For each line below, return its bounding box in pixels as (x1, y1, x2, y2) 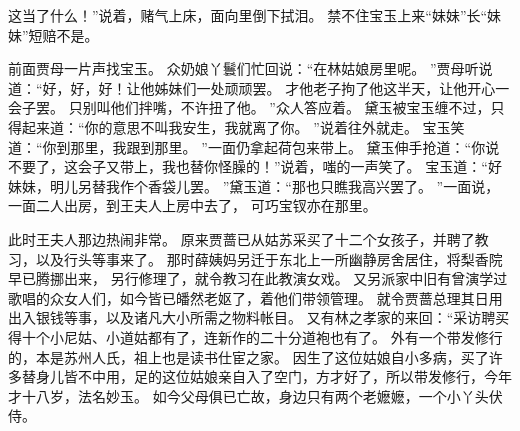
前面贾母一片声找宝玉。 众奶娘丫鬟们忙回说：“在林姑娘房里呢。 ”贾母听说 (8, 58, 493, 79)
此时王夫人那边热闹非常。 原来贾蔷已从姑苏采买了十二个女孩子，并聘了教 (8, 228, 489, 249)
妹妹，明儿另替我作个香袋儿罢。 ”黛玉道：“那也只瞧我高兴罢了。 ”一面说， (8, 175, 500, 196)
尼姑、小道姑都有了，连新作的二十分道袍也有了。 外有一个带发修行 (63, 326, 503, 347)
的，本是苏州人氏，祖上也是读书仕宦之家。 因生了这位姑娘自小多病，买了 (8, 346, 489, 367)
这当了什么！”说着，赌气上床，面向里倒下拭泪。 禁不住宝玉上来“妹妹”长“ (8, 5, 488, 25)
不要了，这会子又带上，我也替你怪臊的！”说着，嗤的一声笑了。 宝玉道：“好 (8, 156, 502, 177)
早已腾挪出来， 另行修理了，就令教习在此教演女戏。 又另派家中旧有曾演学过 (8, 268, 508, 289)
